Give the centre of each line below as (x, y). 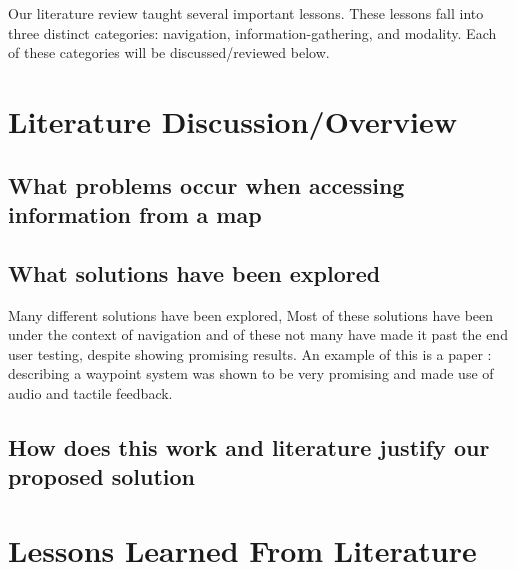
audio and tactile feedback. (90, 392)
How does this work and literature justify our (249, 446)
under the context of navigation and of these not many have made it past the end (258, 334)
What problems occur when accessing (206, 184)
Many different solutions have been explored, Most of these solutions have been (251, 314)
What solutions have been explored (194, 272)
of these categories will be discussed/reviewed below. (169, 52)
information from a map (135, 213)
